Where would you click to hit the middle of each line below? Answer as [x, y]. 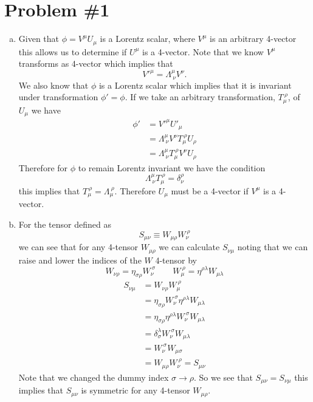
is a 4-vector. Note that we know [203, 51]
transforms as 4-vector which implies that [96, 63]
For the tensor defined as [65, 224]
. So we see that [223, 377]
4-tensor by [176, 260]
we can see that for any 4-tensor [78, 247]
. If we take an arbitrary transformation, [200, 97]
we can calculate [189, 247]
